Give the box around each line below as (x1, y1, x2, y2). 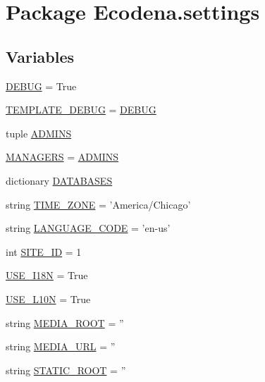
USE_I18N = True (6, 268, 88, 283)
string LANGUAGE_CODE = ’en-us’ (6, 221, 171, 235)
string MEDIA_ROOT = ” (6, 315, 124, 330)
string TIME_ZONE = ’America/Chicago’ (6, 197, 191, 211)
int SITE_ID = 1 (6, 244, 82, 259)
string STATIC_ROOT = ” (6, 362, 126, 377)
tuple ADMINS (6, 125, 72, 140)
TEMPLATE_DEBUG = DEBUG (6, 102, 156, 117)
